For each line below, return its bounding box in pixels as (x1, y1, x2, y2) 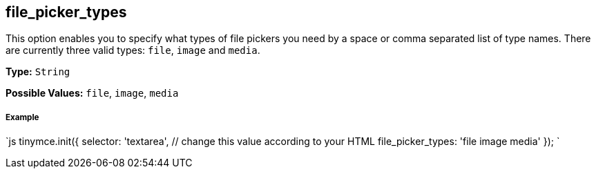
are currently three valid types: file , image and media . (6, 44, 260, 57)
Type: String (6, 66, 70, 78)
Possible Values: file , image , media (6, 87, 179, 99)
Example (6, 112, 39, 122)
